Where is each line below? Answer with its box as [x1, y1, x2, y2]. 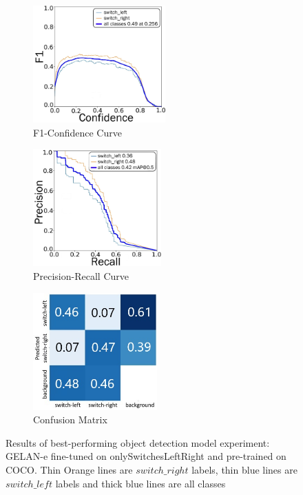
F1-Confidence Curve [33, 125, 122, 139]
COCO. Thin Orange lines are [6, 462, 133, 476]
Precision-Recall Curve [33, 268, 129, 283]
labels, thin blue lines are [191, 462, 297, 476]
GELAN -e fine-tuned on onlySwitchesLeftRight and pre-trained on [6, 449, 286, 463]
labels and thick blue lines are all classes [55, 476, 226, 490]
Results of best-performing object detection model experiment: [6, 435, 270, 449]
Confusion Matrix [33, 412, 107, 427]
